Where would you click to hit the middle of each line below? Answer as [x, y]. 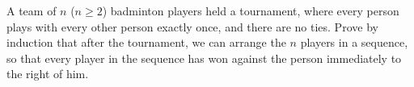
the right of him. [48, 74]
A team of [32, 10]
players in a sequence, [354, 42]
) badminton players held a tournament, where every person [251, 10]
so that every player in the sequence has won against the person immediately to [204, 58]
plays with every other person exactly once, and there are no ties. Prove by [192, 26]
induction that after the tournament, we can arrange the [146, 42]
